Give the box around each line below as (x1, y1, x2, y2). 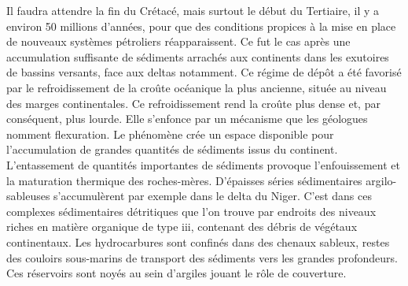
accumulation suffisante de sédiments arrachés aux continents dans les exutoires (6, 48, 389, 65)
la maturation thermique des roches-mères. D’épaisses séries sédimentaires (6, 172, 362, 188)
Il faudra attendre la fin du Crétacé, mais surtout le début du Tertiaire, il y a (6, 2, 380, 18)
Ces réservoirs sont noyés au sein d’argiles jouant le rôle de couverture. (6, 265, 347, 281)
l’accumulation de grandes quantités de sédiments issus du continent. (6, 141, 338, 158)
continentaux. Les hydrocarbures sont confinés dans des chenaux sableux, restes (6, 233, 390, 250)
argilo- (366, 172, 397, 188)
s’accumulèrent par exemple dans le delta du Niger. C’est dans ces (53, 188, 372, 204)
